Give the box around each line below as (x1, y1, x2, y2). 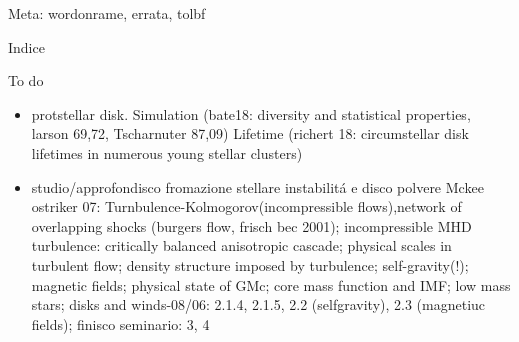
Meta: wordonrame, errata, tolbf (8, 3, 206, 23)
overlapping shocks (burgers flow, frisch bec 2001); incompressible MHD (31, 215, 472, 236)
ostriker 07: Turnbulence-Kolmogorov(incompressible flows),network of (31, 196, 462, 217)
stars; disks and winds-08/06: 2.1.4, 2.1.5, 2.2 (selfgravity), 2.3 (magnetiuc (31, 294, 486, 315)
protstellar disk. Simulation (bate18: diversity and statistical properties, (31, 103, 471, 124)
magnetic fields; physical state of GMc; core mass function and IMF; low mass (31, 274, 511, 295)
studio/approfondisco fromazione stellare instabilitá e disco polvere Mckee (31, 176, 484, 197)
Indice (8, 36, 45, 57)
